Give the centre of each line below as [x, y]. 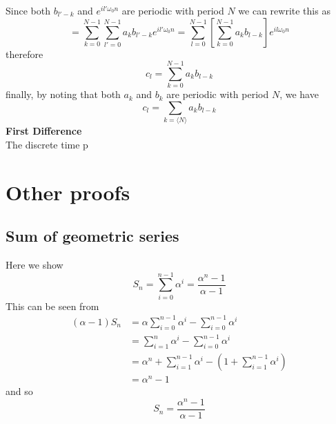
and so [19, 391]
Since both [28, 10]
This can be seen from [52, 306]
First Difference [44, 131]
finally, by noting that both [63, 94]
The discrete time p [47, 144]
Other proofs [68, 192]
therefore [24, 54]
